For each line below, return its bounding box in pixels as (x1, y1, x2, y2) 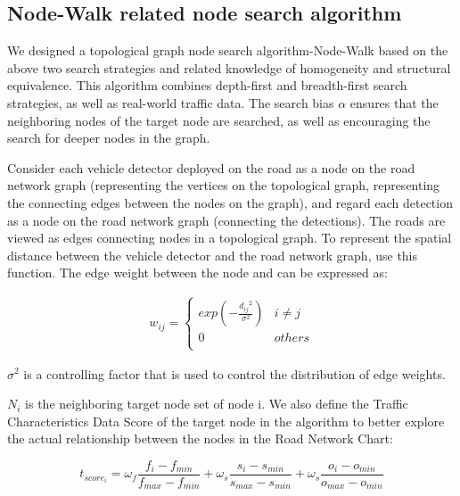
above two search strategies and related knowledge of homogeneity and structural (7, 58, 451, 77)
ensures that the (349, 93, 439, 112)
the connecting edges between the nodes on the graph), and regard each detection (7, 193, 453, 211)
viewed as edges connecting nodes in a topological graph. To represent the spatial (7, 228, 452, 247)
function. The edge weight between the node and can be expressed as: (7, 263, 388, 282)
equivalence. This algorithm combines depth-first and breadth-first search (7, 76, 407, 95)
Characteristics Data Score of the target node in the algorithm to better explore (7, 411, 445, 430)
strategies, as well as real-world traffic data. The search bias (7, 93, 334, 112)
